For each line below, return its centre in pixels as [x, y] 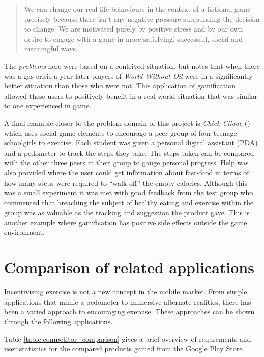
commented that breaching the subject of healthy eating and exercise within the [129, 202]
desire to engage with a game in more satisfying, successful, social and [133, 38]
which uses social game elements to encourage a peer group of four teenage [121, 132]
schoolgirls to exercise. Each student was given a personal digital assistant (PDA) [131, 143]
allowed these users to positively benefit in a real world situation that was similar [131, 95]
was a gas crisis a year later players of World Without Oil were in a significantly [128, 76]
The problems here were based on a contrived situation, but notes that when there [132, 65]
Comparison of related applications [129, 267]
